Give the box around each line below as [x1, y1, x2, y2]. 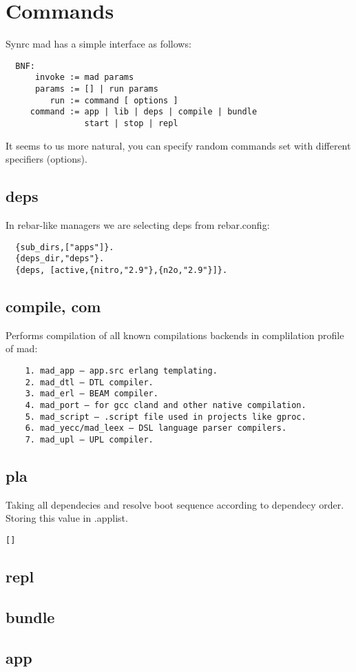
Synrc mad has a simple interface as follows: [6, 37, 191, 51]
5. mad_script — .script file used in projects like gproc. [25, 411, 306, 422]
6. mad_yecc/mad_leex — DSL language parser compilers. [25, 423, 287, 434]
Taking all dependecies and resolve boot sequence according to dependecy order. [6, 497, 344, 511]
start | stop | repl [84, 119, 178, 128]
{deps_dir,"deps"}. [15, 254, 105, 264]
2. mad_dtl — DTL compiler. [25, 377, 154, 387]
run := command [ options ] [50, 95, 178, 105]
